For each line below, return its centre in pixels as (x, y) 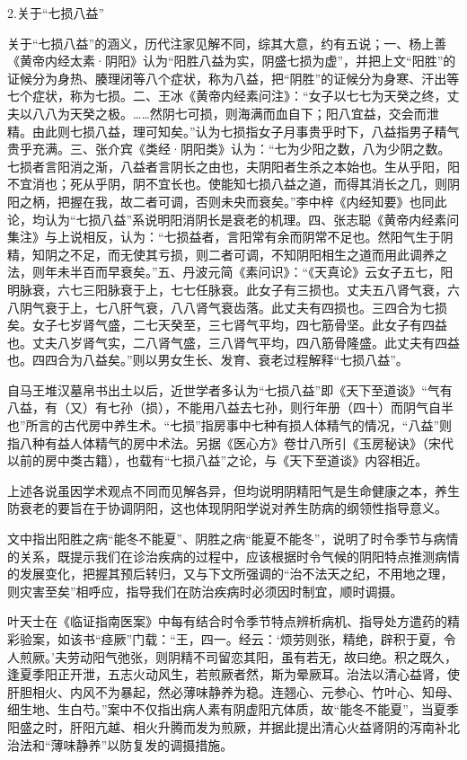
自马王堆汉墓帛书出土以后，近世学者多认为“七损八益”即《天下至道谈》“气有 (230, 389)
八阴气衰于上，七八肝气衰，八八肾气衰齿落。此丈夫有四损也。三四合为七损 (227, 307)
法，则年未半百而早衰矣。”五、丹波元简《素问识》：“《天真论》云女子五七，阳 (230, 272)
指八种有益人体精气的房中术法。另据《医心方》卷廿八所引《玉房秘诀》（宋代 (230, 442)
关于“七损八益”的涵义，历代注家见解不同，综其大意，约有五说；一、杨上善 (227, 43)
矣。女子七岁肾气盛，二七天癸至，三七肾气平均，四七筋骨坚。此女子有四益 (227, 325)
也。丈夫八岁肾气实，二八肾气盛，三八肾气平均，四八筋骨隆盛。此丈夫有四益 (233, 342)
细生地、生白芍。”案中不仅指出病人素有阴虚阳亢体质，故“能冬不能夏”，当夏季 (233, 709)
